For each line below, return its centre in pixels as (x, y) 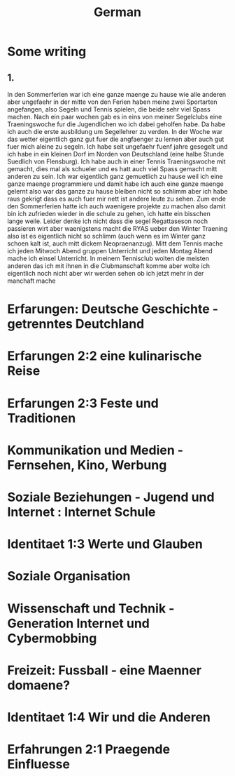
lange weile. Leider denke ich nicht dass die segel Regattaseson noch (108, 221)
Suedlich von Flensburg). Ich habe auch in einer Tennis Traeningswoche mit (116, 161)
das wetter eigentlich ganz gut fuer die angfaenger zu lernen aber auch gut (116, 139)
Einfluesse (38, 764)
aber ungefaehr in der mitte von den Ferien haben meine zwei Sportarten (113, 102)
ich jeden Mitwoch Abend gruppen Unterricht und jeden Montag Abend (110, 251)
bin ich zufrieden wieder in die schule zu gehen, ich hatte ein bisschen (109, 214)
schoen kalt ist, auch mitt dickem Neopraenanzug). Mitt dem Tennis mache (115, 243)
